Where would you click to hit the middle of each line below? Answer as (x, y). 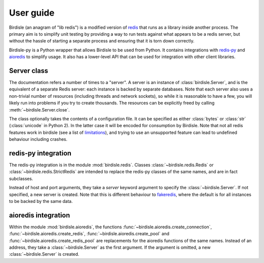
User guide (32, 13)
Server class (29, 71)
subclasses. (21, 178)
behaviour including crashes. (38, 139)
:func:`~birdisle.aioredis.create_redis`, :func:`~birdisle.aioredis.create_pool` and (89, 234)
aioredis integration (40, 215)
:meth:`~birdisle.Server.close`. (39, 110)
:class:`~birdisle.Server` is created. (44, 254)
